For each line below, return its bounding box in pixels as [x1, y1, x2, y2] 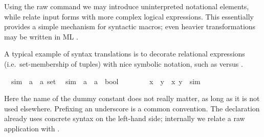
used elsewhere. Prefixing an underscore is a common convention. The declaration [4, 103, 260, 113]
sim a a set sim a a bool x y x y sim [11, 75, 201, 86]
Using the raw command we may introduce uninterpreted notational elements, [4, 1, 249, 11]
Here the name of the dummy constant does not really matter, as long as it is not [4, 93, 260, 104]
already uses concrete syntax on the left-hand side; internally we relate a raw [4, 113, 245, 124]
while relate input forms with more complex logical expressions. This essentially [4, 11, 254, 22]
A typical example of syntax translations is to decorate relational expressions [4, 48, 245, 59]
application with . [4, 123, 60, 133]
